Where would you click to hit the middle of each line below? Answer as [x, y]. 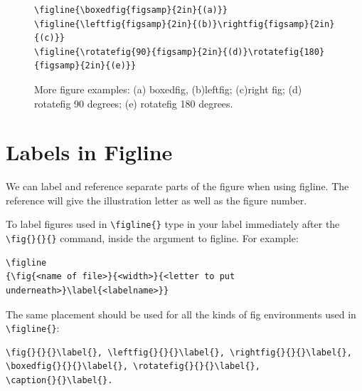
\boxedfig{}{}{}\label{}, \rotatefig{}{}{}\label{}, [133, 366]
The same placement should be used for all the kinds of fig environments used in [181, 314]
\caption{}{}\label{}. [59, 380]
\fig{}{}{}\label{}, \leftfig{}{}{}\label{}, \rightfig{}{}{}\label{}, [179, 352]
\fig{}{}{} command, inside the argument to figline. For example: [152, 238]
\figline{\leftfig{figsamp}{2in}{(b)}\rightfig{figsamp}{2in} [185, 24]
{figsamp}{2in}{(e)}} [85, 66]
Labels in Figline [89, 152]
